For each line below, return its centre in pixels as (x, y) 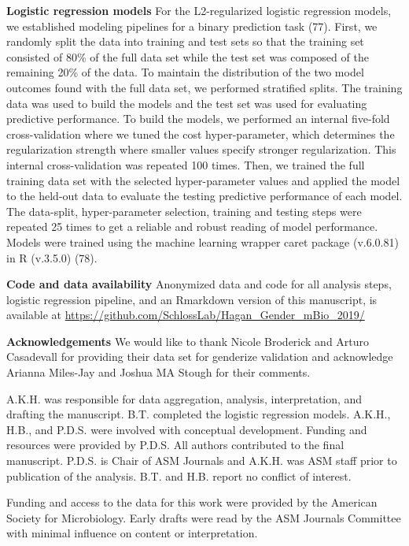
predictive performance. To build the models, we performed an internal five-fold (198, 119)
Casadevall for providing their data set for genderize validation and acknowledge (200, 357)
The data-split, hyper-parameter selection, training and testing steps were (184, 211)
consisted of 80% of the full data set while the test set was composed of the (188, 56)
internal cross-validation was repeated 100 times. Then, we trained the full (186, 164)
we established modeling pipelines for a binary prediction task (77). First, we (192, 26)
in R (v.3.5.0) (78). (52, 257)
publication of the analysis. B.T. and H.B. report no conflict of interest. (179, 475)
